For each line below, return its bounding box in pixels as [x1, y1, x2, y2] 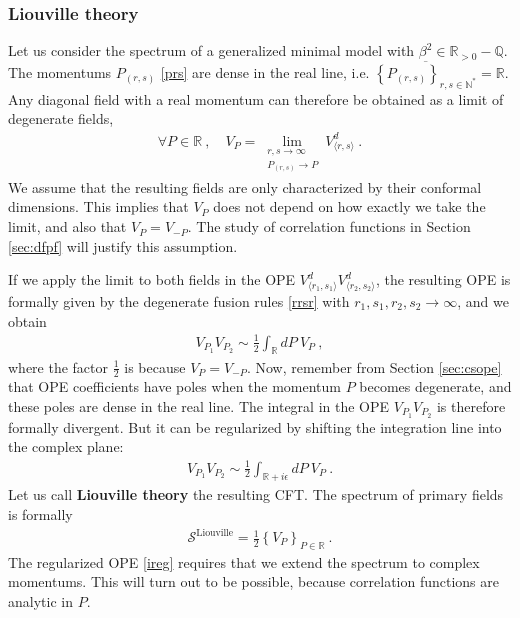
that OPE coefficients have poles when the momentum [8, 376, 342, 397]
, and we [457, 290, 509, 311]
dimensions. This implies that [8, 196, 189, 217]
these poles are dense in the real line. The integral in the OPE [8, 395, 390, 416]
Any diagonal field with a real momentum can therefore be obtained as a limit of [8, 88, 504, 109]
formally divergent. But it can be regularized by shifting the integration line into [8, 416, 502, 437]
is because [124, 356, 186, 377]
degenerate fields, [8, 108, 114, 129]
